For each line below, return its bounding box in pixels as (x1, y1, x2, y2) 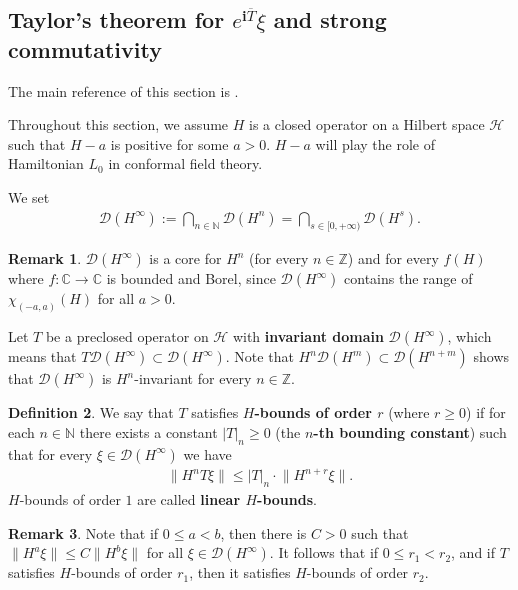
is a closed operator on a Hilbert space (249, 114, 485, 135)
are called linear (137, 488, 241, 509)
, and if (451, 542, 496, 563)
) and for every (347, 248, 439, 269)
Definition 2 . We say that (8, 402, 174, 423)
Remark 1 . (8, 248, 82, 269)
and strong (273, 4, 387, 35)
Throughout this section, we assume (8, 114, 229, 135)
